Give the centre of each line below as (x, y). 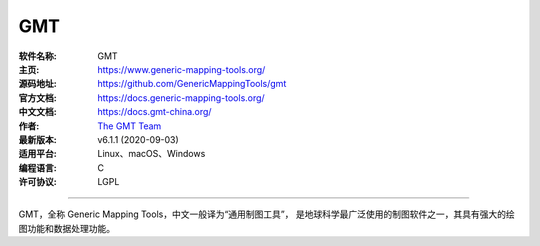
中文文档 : (37, 112)
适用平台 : (37, 154)
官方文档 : (37, 97)
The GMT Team (129, 126)
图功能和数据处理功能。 (66, 228)
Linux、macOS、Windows (151, 154)
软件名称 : (37, 56)
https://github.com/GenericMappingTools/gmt (192, 84)
